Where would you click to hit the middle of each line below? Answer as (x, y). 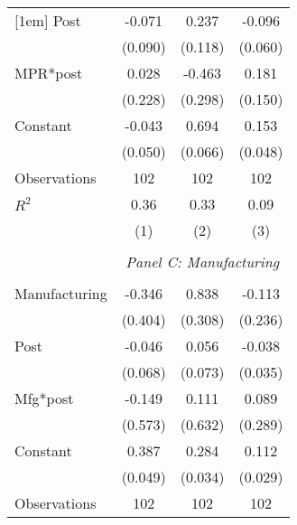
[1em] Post (48, 20)
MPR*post (49, 73)
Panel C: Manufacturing (203, 262)
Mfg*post (44, 398)
